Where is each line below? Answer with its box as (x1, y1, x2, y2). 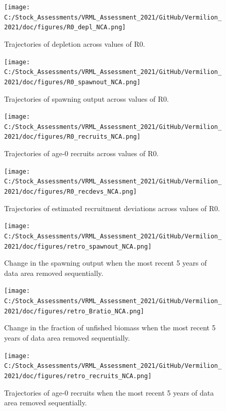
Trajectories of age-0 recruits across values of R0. (4, 148, 159, 159)
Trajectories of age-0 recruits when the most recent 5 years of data (4, 387, 214, 398)
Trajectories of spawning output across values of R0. (4, 93, 169, 104)
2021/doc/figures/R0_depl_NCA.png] (4, 24, 126, 31)
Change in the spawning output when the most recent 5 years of (4, 257, 207, 268)
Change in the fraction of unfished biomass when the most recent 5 (4, 322, 216, 333)
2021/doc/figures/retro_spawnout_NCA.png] (4, 242, 152, 250)
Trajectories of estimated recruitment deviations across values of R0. (4, 202, 220, 213)
